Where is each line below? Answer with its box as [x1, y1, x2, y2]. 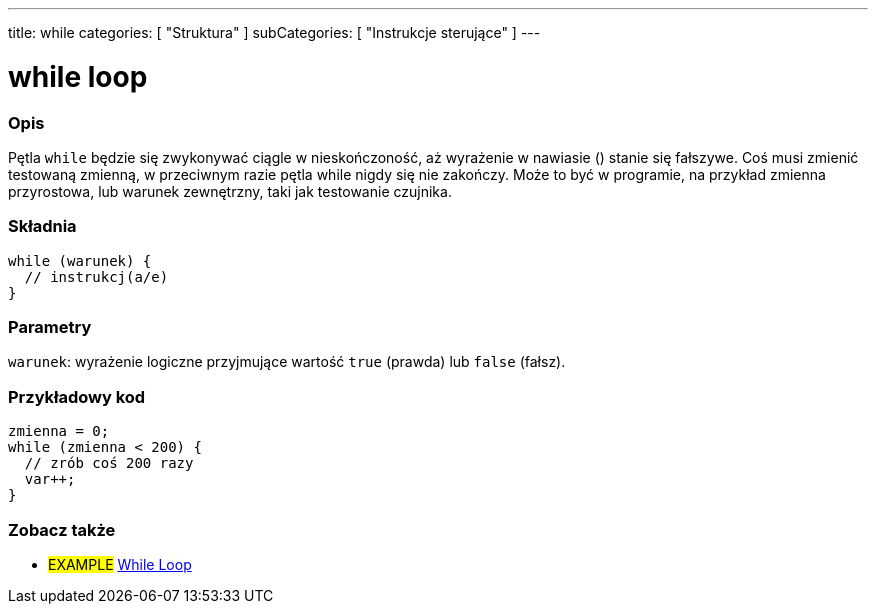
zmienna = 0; [8, 423, 110, 440]
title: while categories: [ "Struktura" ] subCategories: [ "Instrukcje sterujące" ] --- [8, 24, 541, 41]
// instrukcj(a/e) [24, 268, 169, 285]
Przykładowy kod [8, 386, 146, 407]
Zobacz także [8, 519, 116, 540]
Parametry [8, 317, 92, 337]
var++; [24, 471, 76, 488]
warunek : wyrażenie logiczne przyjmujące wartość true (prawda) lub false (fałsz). [8, 353, 566, 371]
